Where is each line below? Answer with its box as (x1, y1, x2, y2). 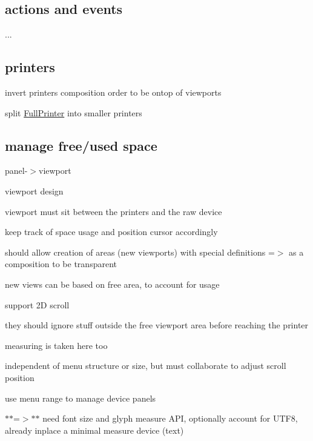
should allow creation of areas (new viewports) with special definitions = (5, 245, 275, 258)
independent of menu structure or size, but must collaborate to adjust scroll (5, 359, 286, 372)
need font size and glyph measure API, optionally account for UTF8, (42, 412, 298, 425)
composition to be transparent (5, 257, 117, 270)
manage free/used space (5, 136, 157, 154)
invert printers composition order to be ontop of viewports (5, 86, 222, 98)
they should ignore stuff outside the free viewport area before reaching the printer (5, 319, 309, 331)
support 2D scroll (5, 298, 70, 311)
